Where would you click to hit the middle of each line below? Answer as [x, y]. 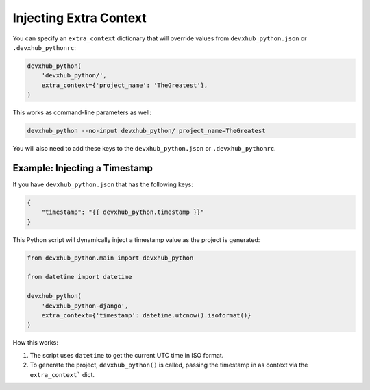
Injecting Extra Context [79, 18]
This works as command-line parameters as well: [82, 112]
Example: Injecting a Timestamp [83, 168]
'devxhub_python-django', [85, 306]
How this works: [35, 343]
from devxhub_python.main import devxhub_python [110, 258]
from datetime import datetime [80, 277]
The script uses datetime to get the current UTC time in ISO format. [127, 355]
